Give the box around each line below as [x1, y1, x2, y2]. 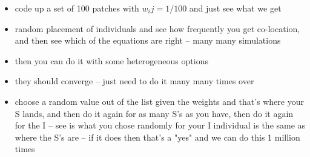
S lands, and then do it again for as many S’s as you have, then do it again [15, 107, 294, 119]
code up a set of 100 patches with [15, 2, 139, 14]
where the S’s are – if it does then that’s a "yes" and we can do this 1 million [15, 130, 300, 143]
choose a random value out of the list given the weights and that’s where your [15, 95, 304, 107]
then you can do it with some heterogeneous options [15, 54, 208, 67]
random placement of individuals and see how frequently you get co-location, [15, 22, 300, 35]
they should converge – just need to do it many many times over [15, 75, 254, 87]
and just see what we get [189, 2, 282, 14]
